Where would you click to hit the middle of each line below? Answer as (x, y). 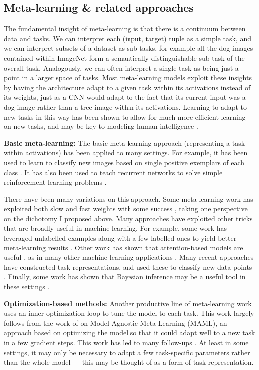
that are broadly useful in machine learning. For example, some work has (116, 228)
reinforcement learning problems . (55, 182)
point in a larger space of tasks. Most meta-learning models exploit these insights (128, 77)
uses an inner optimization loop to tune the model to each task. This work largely (129, 313)
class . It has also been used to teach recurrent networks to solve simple (113, 172)
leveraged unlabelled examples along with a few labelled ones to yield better (120, 238)
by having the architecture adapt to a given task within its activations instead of (127, 87)
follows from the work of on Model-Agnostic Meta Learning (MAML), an (116, 322)
